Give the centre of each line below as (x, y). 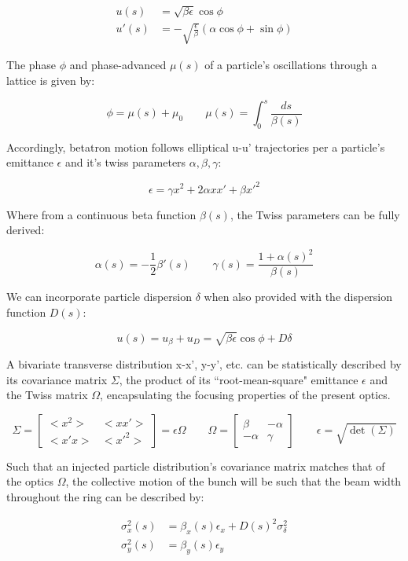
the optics (30, 481)
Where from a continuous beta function (101, 214)
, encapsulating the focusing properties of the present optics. (245, 395)
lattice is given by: (51, 80)
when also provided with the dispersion (298, 297)
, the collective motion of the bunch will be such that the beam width (233, 481)
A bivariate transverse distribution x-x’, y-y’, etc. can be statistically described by (204, 364)
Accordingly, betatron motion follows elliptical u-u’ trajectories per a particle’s (196, 147)
